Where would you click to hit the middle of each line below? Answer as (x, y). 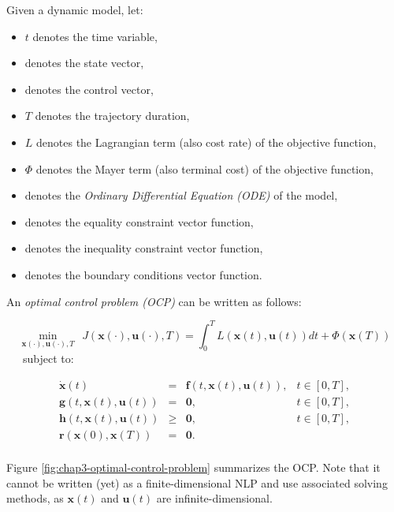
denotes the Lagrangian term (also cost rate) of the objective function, (206, 142)
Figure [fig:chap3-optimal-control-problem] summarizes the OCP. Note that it (193, 467)
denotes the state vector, (84, 63)
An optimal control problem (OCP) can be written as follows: (154, 301)
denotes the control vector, (89, 89)
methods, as (35, 498)
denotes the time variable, (95, 36)
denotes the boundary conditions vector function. (143, 274)
